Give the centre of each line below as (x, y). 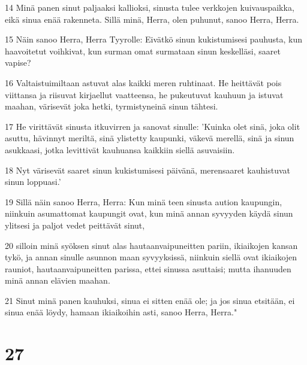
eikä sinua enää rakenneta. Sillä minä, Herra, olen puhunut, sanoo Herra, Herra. (152, 19)
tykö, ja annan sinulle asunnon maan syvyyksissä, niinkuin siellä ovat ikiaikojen (151, 257)
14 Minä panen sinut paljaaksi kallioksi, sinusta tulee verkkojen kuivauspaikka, (150, 7)
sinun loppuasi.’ (33, 182)
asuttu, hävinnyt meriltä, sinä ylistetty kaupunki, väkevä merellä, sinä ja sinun (150, 138)
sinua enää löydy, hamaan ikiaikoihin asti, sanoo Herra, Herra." (121, 312)
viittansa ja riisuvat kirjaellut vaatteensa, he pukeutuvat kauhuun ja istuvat (144, 94)
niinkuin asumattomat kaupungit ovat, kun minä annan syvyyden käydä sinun (149, 213)
